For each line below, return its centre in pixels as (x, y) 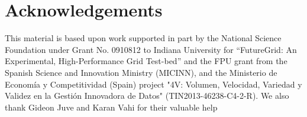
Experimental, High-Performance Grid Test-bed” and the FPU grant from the (146, 61)
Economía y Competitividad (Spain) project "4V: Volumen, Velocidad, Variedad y (153, 84)
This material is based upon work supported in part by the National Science (143, 38)
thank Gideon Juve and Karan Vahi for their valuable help (111, 107)
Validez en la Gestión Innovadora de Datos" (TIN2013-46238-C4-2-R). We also (147, 96)
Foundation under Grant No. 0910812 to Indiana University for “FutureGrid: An (151, 49)
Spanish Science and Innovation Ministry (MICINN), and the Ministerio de (141, 72)
